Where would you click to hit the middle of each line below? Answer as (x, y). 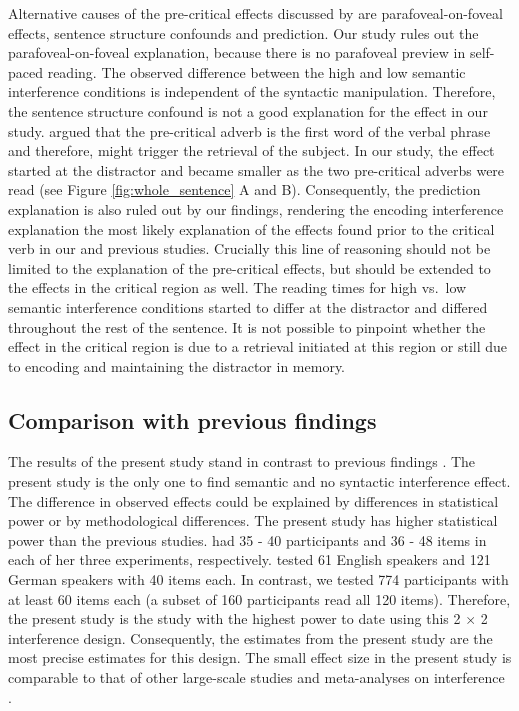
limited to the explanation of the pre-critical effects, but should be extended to (249, 267)
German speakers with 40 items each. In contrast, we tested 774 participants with (258, 579)
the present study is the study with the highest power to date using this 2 (234, 618)
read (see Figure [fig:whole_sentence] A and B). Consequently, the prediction (244, 189)
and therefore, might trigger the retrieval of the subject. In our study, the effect (251, 150)
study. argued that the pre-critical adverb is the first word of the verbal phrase (249, 130)
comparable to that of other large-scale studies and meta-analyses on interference (256, 677)
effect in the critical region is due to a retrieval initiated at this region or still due (258, 346)
